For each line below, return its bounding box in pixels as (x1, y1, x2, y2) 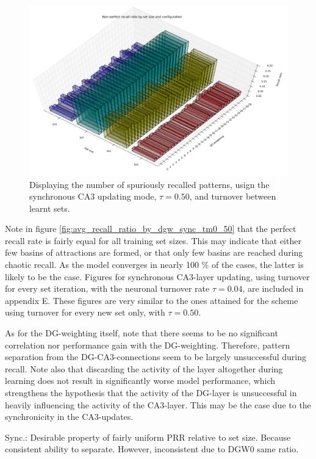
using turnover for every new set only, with (5, 306, 165, 319)
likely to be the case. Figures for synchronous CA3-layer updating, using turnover (5, 270, 310, 283)
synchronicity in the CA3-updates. (5, 410, 134, 423)
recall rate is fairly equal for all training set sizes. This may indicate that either (5, 234, 301, 247)
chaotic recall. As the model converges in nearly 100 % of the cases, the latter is (5, 258, 304, 271)
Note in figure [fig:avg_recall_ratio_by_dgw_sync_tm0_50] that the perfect (5, 222, 296, 235)
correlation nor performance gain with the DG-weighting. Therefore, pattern (5, 338, 290, 351)
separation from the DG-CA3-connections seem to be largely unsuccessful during (5, 350, 307, 363)
